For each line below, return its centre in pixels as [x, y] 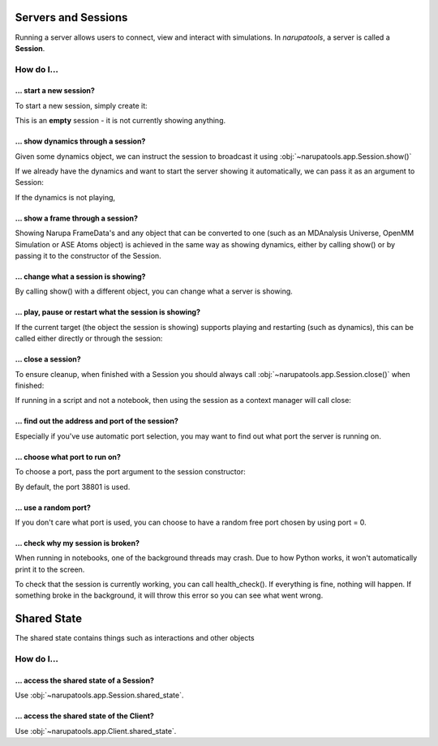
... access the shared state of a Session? [84, 680]
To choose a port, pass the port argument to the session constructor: [131, 472]
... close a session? [48, 359]
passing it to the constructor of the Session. [88, 255]
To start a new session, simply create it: [81, 105]
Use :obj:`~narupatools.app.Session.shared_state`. [99, 695]
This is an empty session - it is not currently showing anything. [120, 121]
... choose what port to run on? [68, 457]
